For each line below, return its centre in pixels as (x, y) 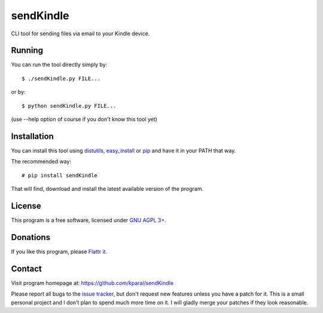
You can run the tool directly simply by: (59, 65)
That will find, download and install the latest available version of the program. (107, 189)
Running (27, 51)
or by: (18, 92)
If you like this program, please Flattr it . (59, 251)
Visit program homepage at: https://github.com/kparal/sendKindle (92, 283)
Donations (31, 237)
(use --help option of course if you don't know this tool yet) (84, 119)
